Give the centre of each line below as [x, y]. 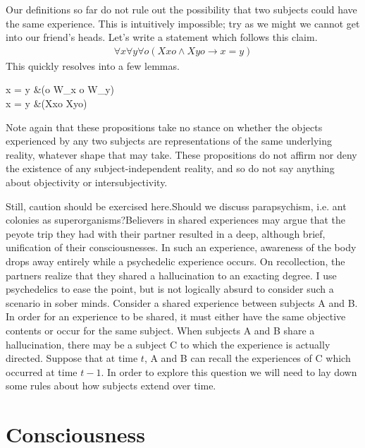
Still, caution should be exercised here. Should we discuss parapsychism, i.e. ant [176, 206]
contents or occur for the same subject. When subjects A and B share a [160, 330]
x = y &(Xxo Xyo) [47, 103]
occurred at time [42, 371]
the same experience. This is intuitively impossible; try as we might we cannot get [183, 23]
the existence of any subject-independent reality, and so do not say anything [170, 168]
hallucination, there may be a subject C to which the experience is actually [168, 344]
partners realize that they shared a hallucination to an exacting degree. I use [171, 275]
